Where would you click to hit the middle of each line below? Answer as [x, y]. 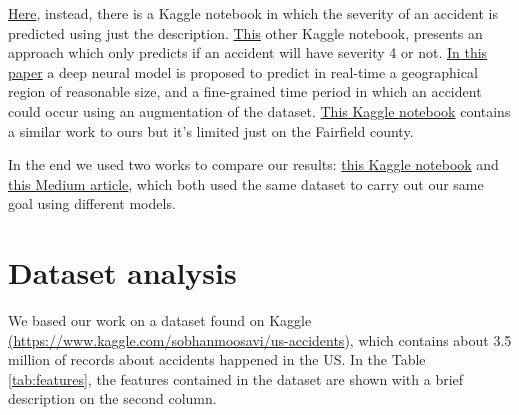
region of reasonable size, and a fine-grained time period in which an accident [245, 91]
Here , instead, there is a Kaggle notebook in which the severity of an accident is [253, 13]
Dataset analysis [122, 272]
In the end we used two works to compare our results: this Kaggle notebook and [253, 164]
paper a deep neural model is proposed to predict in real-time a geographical [243, 71]
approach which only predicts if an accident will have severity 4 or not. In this [248, 52]
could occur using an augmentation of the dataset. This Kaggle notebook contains [259, 110]
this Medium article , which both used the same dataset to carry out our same [246, 183]
